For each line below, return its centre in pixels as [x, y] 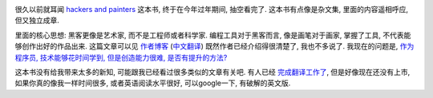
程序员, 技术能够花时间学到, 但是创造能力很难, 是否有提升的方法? [121, 57]
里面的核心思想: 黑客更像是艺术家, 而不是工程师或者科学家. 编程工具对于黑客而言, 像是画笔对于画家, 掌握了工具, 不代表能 [213, 35]
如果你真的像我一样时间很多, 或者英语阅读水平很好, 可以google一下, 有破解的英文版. [153, 83]
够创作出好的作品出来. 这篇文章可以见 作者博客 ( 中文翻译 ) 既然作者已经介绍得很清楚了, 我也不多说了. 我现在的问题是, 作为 [214, 46]
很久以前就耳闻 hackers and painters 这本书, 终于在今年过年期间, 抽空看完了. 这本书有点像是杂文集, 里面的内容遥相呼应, [212, 9]
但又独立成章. [37, 21]
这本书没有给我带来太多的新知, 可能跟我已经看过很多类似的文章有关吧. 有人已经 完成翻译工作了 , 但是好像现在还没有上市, [212, 72]
